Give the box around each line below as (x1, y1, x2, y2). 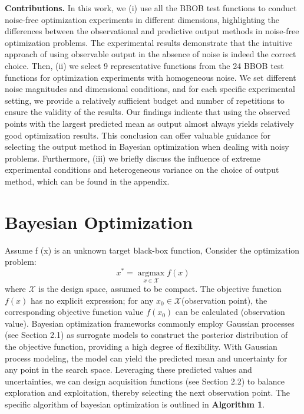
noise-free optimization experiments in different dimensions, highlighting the (5, 13, 279, 25)
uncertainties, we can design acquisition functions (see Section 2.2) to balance (5, 374, 285, 387)
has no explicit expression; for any (31, 294, 154, 306)
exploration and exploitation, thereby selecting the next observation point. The (5, 386, 290, 399)
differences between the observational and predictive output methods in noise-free (5, 25, 299, 37)
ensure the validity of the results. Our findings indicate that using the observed (5, 106, 290, 118)
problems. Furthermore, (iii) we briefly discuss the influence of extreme (5, 152, 260, 164)
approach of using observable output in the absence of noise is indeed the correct (5, 48, 296, 60)
